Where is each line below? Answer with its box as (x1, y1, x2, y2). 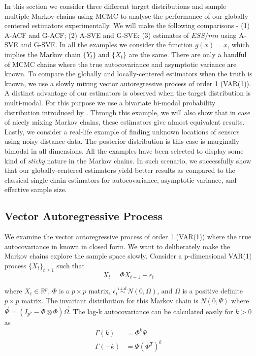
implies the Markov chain (4, 49, 81, 59)
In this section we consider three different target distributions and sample (4, 1, 226, 11)
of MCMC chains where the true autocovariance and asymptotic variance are (4, 59, 237, 69)
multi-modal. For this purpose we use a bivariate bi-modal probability (4, 97, 216, 107)
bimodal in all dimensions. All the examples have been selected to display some (4, 145, 244, 156)
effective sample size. (4, 184, 67, 194)
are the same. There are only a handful (128, 49, 247, 59)
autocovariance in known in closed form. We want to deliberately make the (4, 241, 230, 251)
